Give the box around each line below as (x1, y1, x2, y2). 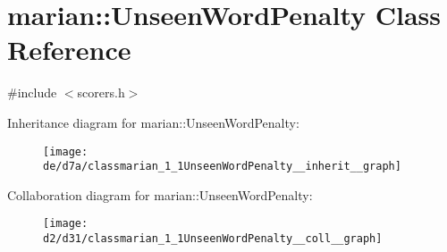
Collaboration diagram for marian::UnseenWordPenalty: (7, 185, 313, 204)
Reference (7, 31, 131, 68)
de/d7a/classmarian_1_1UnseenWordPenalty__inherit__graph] (43, 160, 401, 173)
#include (7, 83, 57, 102)
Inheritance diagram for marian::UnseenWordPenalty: (7, 113, 299, 131)
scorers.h (77, 83, 125, 102)
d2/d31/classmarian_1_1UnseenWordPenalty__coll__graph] (43, 232, 383, 246)
